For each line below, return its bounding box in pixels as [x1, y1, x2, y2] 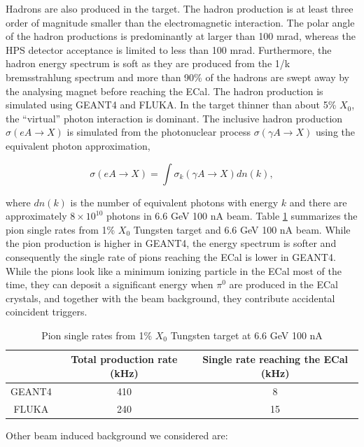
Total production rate [71, 352, 178, 367]
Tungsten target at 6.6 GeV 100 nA [170, 327, 323, 342]
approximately [6, 208, 67, 223]
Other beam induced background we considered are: [6, 427, 228, 442]
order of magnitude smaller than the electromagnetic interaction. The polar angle [6, 15, 355, 29]
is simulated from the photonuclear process [66, 125, 251, 139]
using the [315, 125, 355, 139]
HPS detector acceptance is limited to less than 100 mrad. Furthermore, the [6, 42, 332, 57]
